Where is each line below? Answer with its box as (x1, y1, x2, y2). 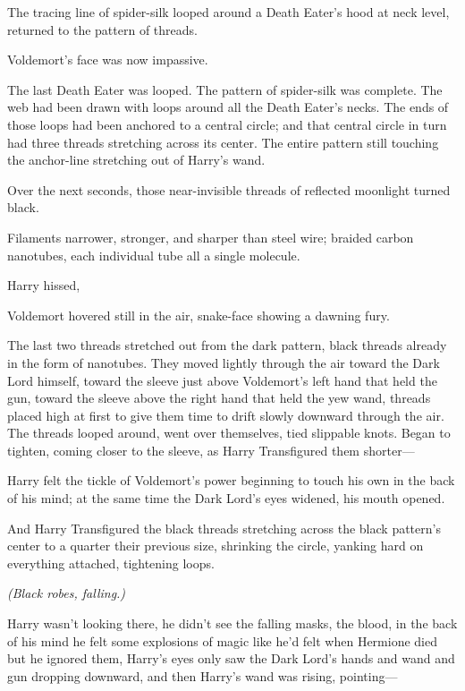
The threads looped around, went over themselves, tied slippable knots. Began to (7, 423, 451, 442)
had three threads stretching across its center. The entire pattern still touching (7, 132, 439, 151)
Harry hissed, (7, 276, 80, 294)
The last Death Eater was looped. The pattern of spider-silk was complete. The (7, 80, 443, 98)
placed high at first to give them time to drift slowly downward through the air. (7, 405, 444, 424)
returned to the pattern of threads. (7, 20, 198, 38)
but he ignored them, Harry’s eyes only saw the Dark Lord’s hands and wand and (7, 649, 455, 668)
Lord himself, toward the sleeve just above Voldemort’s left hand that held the (7, 371, 437, 389)
